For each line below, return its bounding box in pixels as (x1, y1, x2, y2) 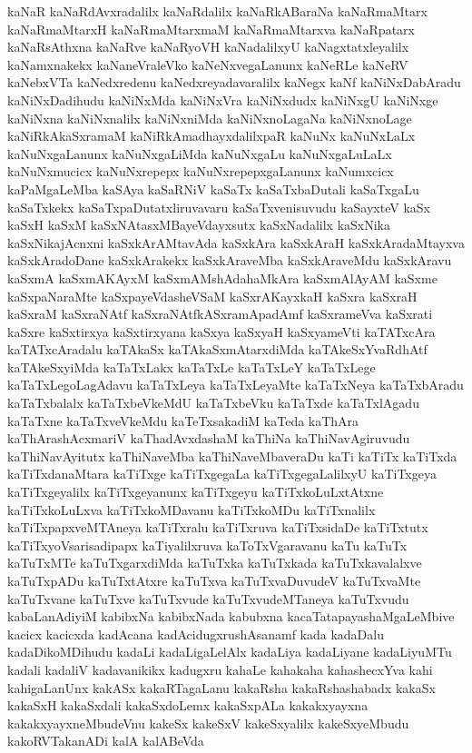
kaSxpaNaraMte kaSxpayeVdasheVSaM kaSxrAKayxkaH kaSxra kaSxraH (7, 286, 418, 305)
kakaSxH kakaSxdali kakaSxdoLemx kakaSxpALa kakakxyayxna (7, 696, 369, 715)
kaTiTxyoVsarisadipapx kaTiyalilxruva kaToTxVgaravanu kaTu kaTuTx (7, 535, 408, 554)
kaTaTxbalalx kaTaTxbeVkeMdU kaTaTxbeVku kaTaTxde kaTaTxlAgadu (7, 393, 419, 412)
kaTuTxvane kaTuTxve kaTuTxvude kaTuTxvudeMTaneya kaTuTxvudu (7, 589, 409, 608)
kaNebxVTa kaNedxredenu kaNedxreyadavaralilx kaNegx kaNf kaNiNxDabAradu (7, 73, 461, 92)
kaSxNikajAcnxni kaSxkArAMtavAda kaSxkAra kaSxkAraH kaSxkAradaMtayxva (7, 233, 465, 252)
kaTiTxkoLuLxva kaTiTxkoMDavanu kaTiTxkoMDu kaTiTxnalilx (7, 500, 376, 519)
